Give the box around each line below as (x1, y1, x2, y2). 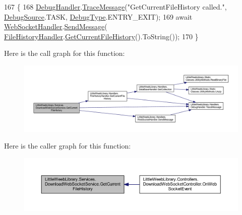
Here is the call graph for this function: (4, 48, 125, 58)
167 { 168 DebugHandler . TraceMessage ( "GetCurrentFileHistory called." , (4, 2, 227, 12)
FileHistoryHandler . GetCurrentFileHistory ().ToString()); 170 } (4, 31, 199, 41)
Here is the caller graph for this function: (4, 140, 131, 151)
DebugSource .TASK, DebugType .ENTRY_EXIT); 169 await (4, 11, 193, 22)
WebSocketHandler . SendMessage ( (4, 21, 107, 32)
